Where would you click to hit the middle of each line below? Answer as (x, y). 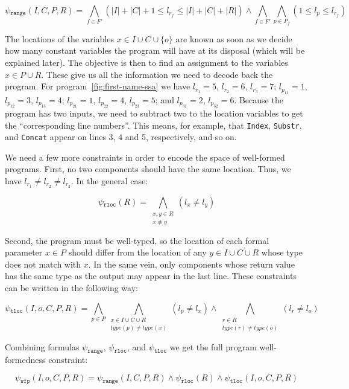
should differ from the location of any (137, 252)
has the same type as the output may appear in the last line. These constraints (151, 276)
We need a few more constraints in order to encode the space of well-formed (145, 157)
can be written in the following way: (71, 288)
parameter (24, 252)
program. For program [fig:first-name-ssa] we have (98, 86)
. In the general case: (109, 181)
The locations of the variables (60, 38)
